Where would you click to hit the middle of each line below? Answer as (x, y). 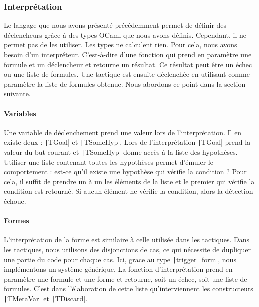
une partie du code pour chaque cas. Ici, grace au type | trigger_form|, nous (120, 259)
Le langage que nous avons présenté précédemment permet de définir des (115, 25)
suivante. (17, 94)
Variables (20, 113)
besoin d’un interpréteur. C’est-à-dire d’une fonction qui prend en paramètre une (128, 54)
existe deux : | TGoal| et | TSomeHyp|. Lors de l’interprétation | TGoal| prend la (127, 142)
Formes (17, 220)
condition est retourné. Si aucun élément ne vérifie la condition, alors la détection (129, 191)
